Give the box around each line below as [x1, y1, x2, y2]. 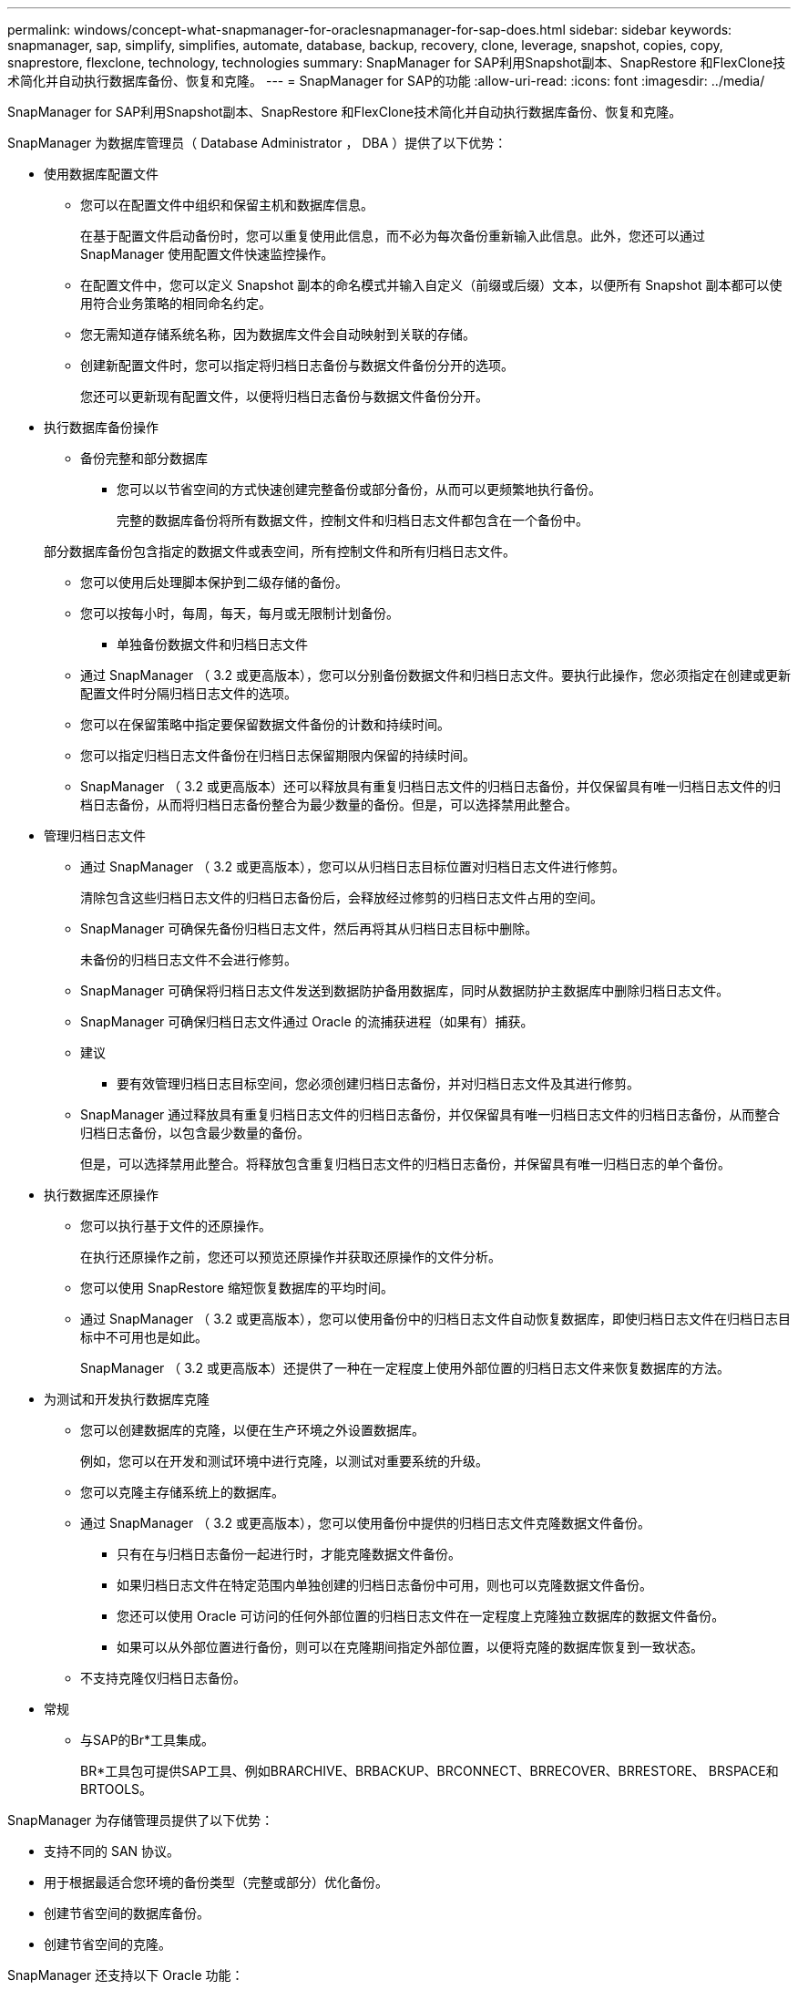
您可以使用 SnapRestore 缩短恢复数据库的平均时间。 [80, 1280, 394, 1295]
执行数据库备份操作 [44, 419, 159, 435]
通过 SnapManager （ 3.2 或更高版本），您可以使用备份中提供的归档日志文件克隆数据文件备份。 [80, 1515, 650, 1531]
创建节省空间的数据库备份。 [44, 1905, 210, 1921]
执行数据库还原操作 [44, 1187, 159, 1202]
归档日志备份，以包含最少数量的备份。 [80, 1125, 310, 1140]
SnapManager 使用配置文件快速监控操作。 [80, 246, 334, 262]
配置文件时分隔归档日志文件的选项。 [80, 686, 297, 701]
